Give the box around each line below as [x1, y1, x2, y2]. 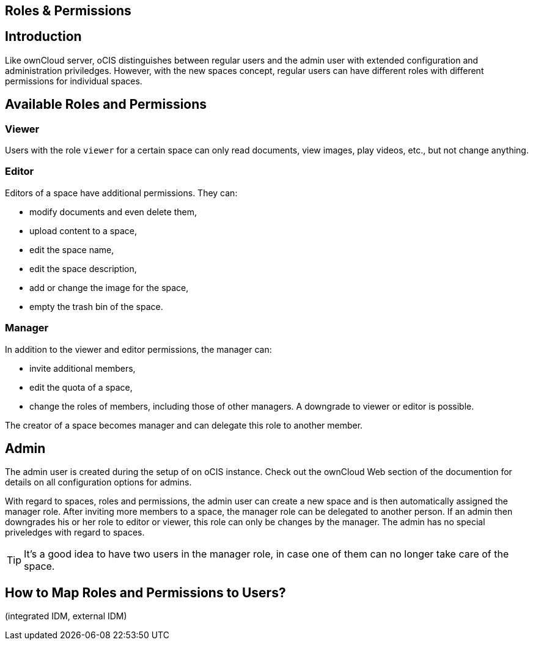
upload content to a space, [29, 225, 137, 236]
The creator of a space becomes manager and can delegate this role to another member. [5, 419, 363, 430]
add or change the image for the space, [29, 282, 189, 293]
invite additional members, [29, 363, 136, 374]
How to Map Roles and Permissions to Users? [5, 584, 286, 600]
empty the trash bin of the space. [29, 301, 163, 312]
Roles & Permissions [5, 3, 131, 18]
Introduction [5, 29, 82, 45]
